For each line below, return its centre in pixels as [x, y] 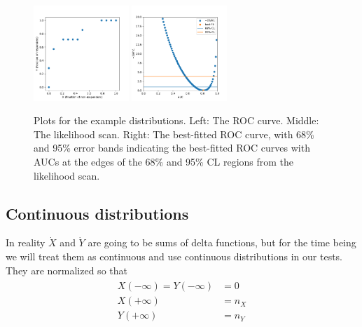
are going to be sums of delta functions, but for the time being [222, 242]
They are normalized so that [67, 270]
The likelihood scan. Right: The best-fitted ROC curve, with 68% [174, 134]
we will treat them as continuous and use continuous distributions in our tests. [174, 256]
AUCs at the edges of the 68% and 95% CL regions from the [164, 162]
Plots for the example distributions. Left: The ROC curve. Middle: [176, 120]
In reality [26, 242]
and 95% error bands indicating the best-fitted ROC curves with [172, 148]
